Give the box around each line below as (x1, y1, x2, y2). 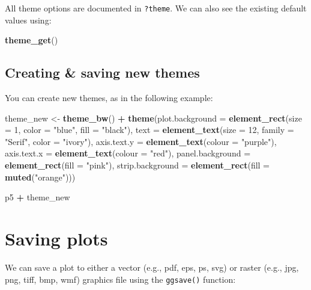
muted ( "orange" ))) (5, 170, 76, 183)
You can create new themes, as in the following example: (5, 91, 213, 104)
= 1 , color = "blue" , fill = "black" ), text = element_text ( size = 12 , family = (5, 123, 294, 136)
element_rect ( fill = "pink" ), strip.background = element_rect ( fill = (5, 159, 270, 171)
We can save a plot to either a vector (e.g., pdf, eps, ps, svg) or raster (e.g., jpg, (5, 261, 299, 273)
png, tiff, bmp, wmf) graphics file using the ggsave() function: (5, 273, 236, 285)
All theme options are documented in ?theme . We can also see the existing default (5, 2, 307, 14)
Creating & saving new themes (5, 63, 200, 82)
